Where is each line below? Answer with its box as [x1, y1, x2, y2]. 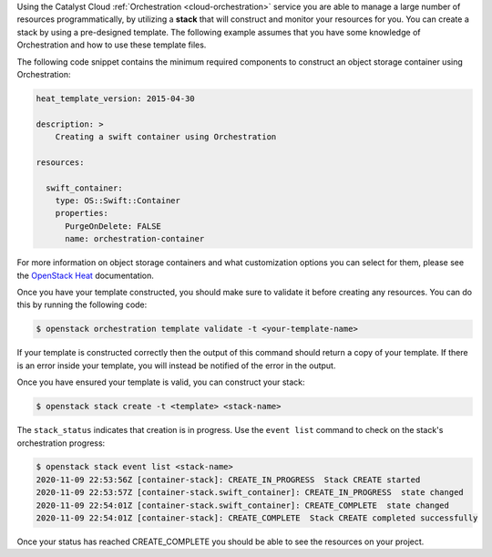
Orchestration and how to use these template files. [16, 39, 207, 50]
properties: [55, 208, 109, 219]
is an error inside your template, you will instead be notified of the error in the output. [16, 360, 336, 371]
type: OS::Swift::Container [55, 196, 181, 206]
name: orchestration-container [65, 233, 205, 244]
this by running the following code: [16, 299, 148, 310]
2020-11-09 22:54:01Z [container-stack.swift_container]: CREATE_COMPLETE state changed [36, 500, 450, 511]
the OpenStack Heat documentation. [16, 270, 154, 281]
